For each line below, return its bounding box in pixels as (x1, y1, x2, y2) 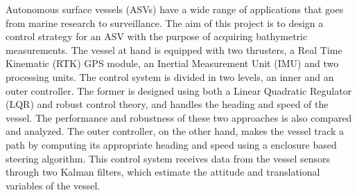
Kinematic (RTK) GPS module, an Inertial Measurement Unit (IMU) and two (6, 56, 339, 71)
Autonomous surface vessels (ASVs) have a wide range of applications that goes (6, 2, 344, 16)
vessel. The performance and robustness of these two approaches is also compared (6, 110, 352, 124)
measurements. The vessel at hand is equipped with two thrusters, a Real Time (6, 42, 342, 57)
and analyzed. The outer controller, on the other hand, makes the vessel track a (6, 124, 345, 138)
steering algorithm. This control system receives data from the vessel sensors (6, 151, 330, 165)
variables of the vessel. (6, 178, 101, 192)
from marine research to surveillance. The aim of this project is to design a (6, 15, 324, 30)
